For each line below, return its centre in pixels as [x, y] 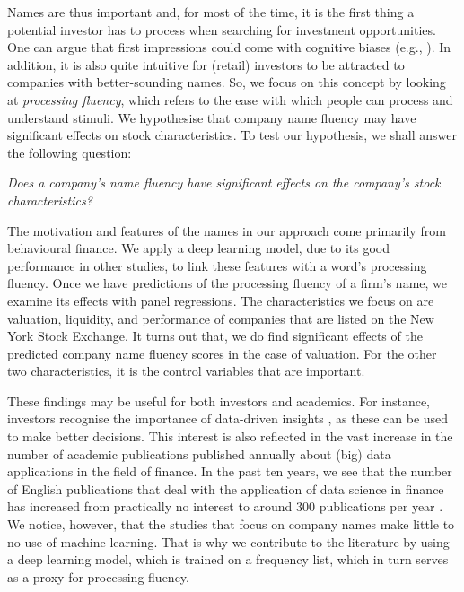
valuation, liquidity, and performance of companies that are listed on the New [221, 318]
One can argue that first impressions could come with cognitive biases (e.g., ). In [229, 47]
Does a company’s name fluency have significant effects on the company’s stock [224, 183]
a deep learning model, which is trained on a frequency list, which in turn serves [228, 559]
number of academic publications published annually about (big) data [199, 453]
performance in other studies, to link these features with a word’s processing [217, 265]
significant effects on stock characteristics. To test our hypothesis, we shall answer [232, 135]
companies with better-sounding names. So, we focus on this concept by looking [227, 82]
